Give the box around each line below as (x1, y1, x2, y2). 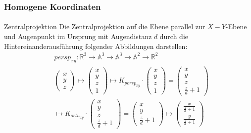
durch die (159, 31, 189, 42)
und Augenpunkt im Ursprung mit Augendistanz (4, 31, 152, 42)
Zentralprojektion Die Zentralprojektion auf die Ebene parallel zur (4, 21, 205, 32)
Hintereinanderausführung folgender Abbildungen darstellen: (4, 41, 188, 51)
